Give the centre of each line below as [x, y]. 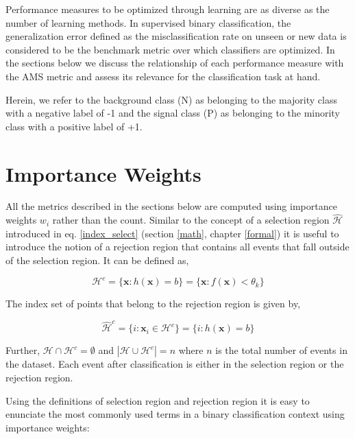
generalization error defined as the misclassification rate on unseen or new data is [176, 36]
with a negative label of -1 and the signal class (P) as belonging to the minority [173, 113]
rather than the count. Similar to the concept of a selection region [191, 220]
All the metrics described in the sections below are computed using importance [171, 206]
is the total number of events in [281, 350]
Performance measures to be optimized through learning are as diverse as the [168, 9]
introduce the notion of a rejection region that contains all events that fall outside [177, 247]
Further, [23, 350]
